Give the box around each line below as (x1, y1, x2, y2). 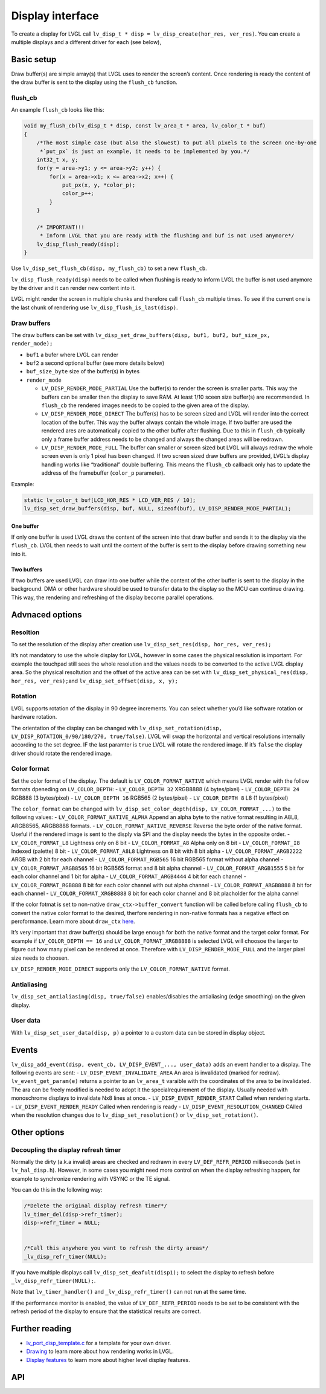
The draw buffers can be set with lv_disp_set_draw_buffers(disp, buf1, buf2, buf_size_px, (11, 331, 270, 338)
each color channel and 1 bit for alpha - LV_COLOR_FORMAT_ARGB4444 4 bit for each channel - (11, 873, 247, 880)
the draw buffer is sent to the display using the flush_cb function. (11, 79, 177, 86)
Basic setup (11, 54, 57, 65)
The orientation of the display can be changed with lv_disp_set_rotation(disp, (11, 724, 223, 731)
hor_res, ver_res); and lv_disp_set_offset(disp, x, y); (11, 677, 178, 684)
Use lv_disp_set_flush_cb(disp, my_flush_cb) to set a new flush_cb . (11, 265, 208, 272)
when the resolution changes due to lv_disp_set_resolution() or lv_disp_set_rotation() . (11, 1111, 258, 1119)
